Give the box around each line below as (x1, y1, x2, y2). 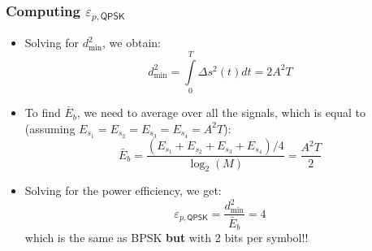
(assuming (24, 119, 76, 136)
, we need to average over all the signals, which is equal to (76, 104, 366, 121)
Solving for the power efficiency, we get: (24, 182, 222, 199)
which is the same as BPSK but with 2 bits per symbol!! (24, 229, 309, 245)
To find (24, 104, 61, 121)
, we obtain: (102, 34, 161, 51)
